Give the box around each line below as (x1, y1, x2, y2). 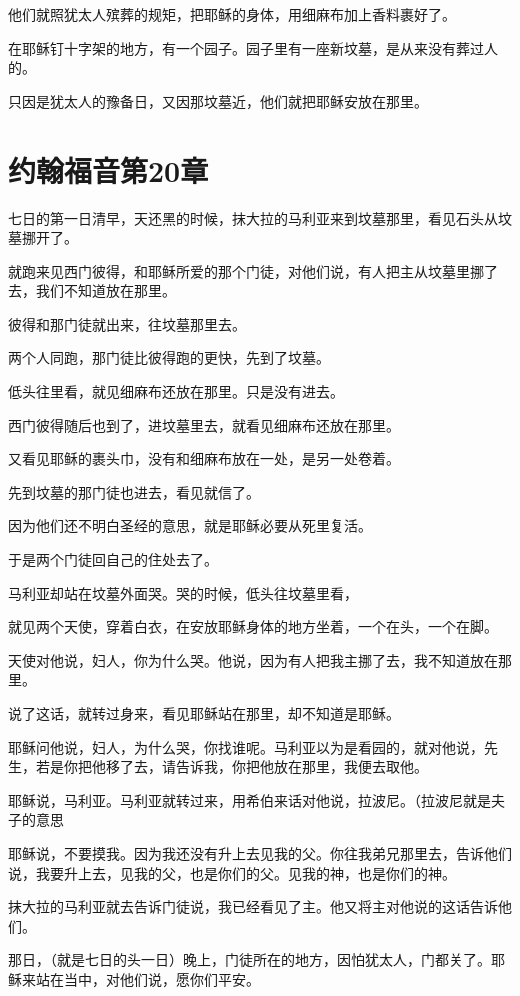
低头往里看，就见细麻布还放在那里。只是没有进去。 (8, 381, 344, 402)
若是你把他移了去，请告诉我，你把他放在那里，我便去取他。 (35, 756, 428, 777)
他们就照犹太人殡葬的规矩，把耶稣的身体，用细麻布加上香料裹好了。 (8, 4, 456, 24)
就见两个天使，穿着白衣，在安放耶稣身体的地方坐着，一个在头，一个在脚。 (8, 616, 498, 637)
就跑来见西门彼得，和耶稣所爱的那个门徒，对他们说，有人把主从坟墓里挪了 (8, 260, 498, 281)
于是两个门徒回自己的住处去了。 (8, 549, 218, 570)
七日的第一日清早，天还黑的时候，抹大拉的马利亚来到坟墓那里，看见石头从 (8, 207, 498, 228)
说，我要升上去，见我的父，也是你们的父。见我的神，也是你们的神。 (8, 862, 456, 883)
